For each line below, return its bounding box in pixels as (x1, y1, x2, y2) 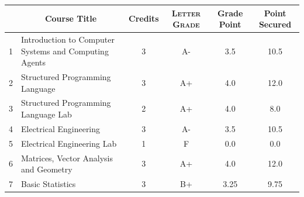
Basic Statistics (21, 177, 76, 189)
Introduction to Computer (21, 33, 115, 45)
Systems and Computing (21, 44, 109, 57)
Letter (171, 6, 201, 19)
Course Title (44, 12, 97, 25)
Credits (129, 12, 159, 25)
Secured (258, 18, 292, 30)
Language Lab (21, 108, 72, 120)
